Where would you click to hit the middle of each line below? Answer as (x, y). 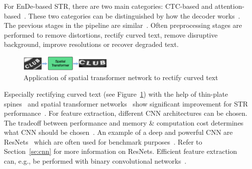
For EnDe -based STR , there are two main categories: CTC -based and (108, 6)
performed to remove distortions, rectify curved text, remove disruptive (111, 34)
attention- (230, 6)
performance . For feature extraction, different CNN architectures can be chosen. (126, 113)
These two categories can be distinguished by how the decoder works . (134, 15)
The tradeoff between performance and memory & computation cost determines (124, 122)
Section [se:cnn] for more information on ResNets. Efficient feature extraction (121, 151)
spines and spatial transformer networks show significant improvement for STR (126, 103)
